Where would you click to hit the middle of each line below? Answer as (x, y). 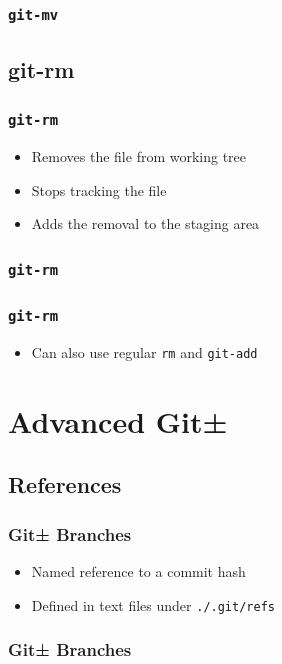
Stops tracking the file (99, 189)
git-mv (33, 14)
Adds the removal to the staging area (145, 223)
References (65, 484)
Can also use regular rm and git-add (144, 351)
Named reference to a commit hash (138, 570)
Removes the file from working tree (139, 155)
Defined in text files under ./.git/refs (153, 604)
